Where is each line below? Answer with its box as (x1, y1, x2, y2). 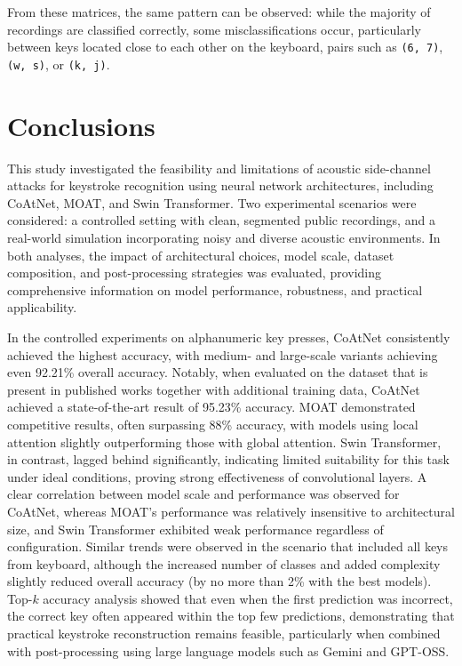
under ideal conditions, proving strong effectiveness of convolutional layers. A (7, 467, 427, 485)
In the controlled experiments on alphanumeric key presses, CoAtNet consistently (7, 327, 450, 346)
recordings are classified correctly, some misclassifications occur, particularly (7, 20, 422, 38)
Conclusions (7, 107, 155, 143)
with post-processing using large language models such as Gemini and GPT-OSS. (7, 641, 450, 660)
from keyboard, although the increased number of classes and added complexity (7, 554, 441, 573)
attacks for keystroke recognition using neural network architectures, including (7, 176, 434, 195)
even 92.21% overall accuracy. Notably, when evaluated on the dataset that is (7, 363, 428, 381)
